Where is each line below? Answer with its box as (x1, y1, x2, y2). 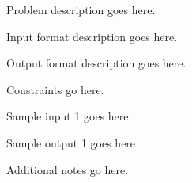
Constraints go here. (6, 81, 104, 97)
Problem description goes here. (6, 2, 156, 17)
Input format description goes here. (6, 28, 178, 44)
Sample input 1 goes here (6, 108, 129, 124)
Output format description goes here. (6, 55, 186, 71)
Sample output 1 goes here (6, 134, 136, 151)
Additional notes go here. (6, 161, 129, 177)
